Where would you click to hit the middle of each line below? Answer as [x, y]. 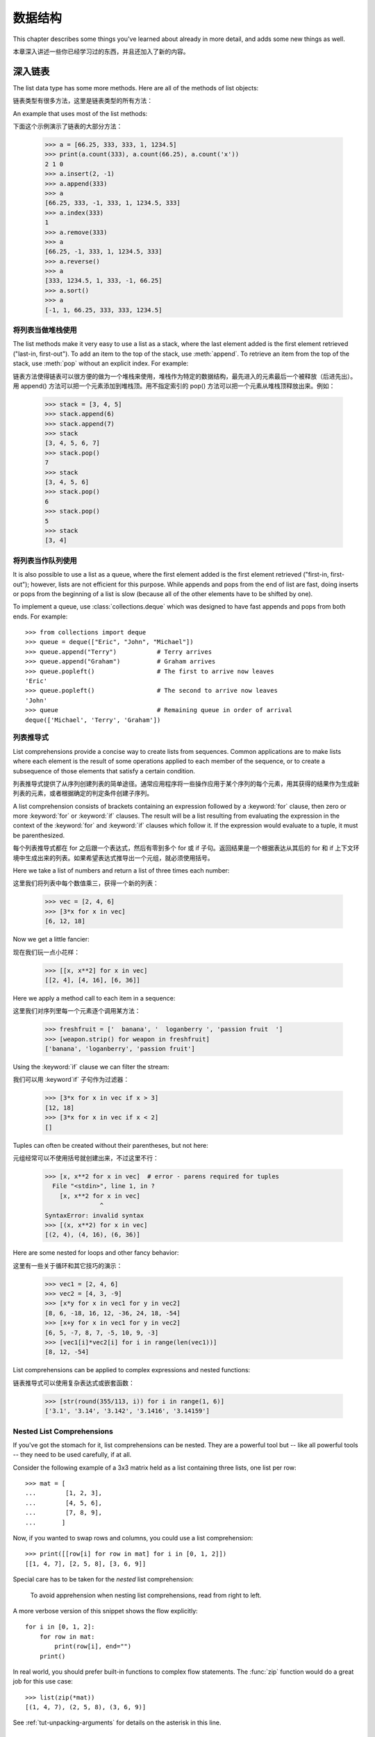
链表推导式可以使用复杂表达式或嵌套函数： [74, 1383]
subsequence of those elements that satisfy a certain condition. [104, 771]
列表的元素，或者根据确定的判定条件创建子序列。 [83, 793]
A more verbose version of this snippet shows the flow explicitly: [105, 1611]
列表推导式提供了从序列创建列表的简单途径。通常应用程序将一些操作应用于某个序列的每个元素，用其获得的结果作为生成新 [186, 783]
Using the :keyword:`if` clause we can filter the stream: [91, 1067]
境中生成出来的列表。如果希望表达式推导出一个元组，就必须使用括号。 [113, 857]
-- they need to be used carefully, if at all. [72, 1455]
